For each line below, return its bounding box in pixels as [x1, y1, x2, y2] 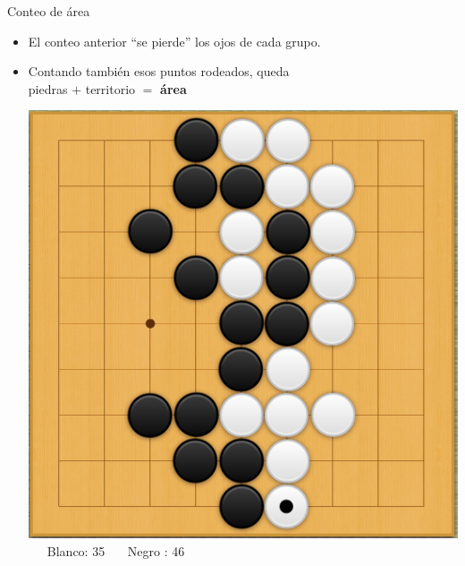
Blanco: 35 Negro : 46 [46, 541, 185, 560]
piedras [28, 79, 68, 98]
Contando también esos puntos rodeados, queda [28, 62, 290, 81]
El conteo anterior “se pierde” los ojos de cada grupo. [28, 31, 321, 50]
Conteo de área [7, 2, 90, 20]
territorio [85, 79, 136, 98]
